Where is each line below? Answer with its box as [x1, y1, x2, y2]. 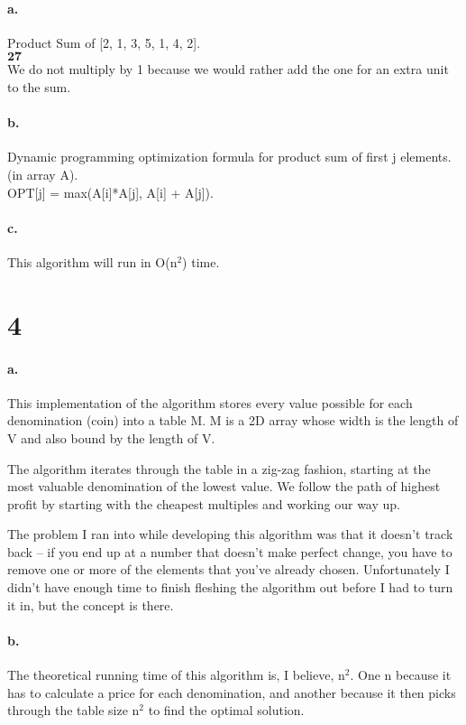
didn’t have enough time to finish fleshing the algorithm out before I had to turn [7, 578, 453, 597]
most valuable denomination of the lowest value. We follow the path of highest [7, 477, 441, 496]
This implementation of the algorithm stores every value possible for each [7, 393, 413, 412]
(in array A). [7, 164, 78, 183]
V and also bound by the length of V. [7, 428, 215, 447]
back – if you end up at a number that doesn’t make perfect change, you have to [7, 542, 452, 561]
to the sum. [7, 77, 71, 96]
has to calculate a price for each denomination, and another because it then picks [7, 683, 456, 702]
